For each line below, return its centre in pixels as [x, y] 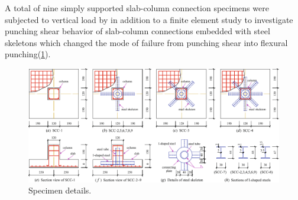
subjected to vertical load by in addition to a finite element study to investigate [149, 19]
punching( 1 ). [28, 54]
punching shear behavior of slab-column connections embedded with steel [137, 31]
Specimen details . [60, 190]
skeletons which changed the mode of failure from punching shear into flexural [146, 42]
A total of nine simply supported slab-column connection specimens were [137, 8]
